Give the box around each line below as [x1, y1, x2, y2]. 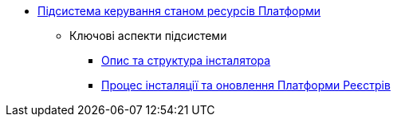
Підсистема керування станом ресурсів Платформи [37, 4, 321, 18]
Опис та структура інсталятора [101, 54, 271, 67]
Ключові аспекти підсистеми [69, 29, 227, 42]
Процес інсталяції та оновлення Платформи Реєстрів [101, 78, 391, 92]
